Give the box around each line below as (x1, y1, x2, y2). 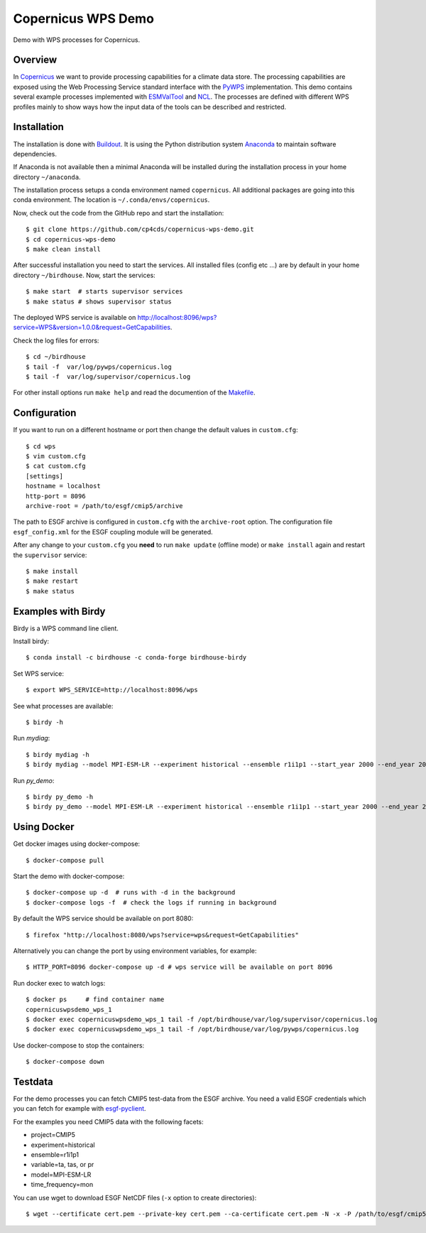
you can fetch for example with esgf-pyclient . (13, 1104, 146, 1113)
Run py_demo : (13, 776, 55, 785)
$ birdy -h (26, 718, 64, 726)
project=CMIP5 (31, 1131, 76, 1139)
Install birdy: (13, 637, 50, 646)
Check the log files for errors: (13, 336, 99, 345)
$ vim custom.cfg (26, 452, 86, 461)
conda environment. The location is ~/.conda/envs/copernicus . (13, 195, 210, 204)
